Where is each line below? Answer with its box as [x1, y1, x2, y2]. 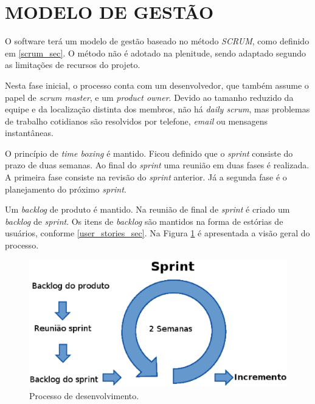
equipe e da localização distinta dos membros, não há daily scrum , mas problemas [5, 103, 310, 115]
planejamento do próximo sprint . [5, 182, 126, 195]
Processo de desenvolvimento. [29, 389, 139, 402]
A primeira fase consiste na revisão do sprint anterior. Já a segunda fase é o [5, 171, 287, 183]
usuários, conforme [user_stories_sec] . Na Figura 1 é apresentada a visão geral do [5, 227, 310, 239]
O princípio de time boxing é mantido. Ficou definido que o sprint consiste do [5, 146, 293, 159]
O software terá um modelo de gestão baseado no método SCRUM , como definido [5, 35, 310, 47]
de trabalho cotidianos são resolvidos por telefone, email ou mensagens [5, 114, 268, 127]
